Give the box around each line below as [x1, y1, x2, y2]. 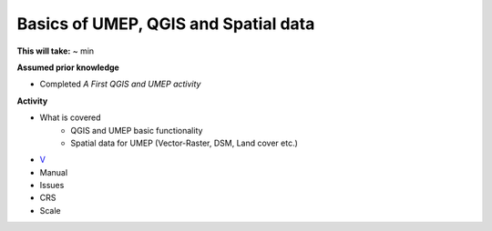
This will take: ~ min [16, 45, 95, 56]
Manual [39, 166, 68, 177]
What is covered [39, 112, 101, 123]
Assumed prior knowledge [16, 62, 120, 73]
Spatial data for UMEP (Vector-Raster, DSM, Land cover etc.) [70, 137, 298, 148]
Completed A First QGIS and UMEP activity [39, 78, 201, 90]
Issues [39, 180, 65, 191]
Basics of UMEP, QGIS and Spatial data [16, 14, 315, 34]
